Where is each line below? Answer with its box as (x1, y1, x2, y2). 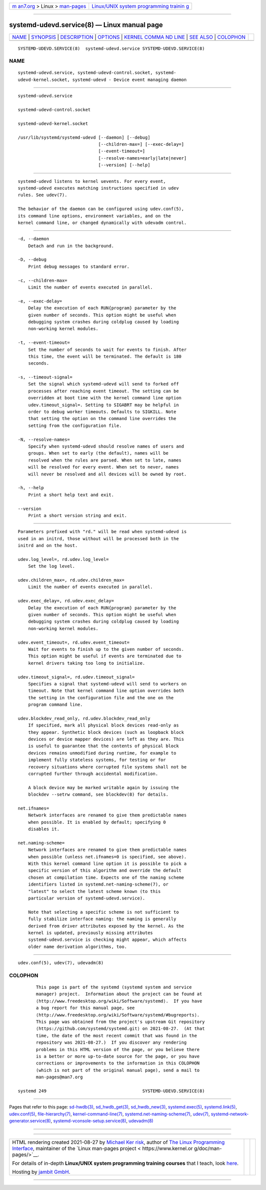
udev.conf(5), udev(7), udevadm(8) (18, 960, 104, 966)
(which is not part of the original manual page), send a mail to (36, 1067, 200, 1073)
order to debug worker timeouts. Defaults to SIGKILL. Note (28, 409, 177, 415)
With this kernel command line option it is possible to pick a (28, 861, 187, 867)
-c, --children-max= (18, 277, 67, 283)
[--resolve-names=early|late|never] (98, 155, 187, 161)
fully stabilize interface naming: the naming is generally (28, 916, 177, 922)
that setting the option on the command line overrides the (28, 416, 177, 422)
